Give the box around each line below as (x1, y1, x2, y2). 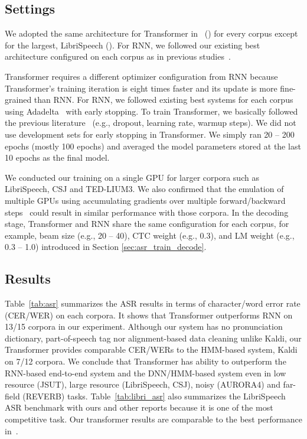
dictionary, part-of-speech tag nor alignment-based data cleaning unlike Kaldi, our (5, 331, 302, 344)
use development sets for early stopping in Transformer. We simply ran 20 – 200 (5, 128, 295, 140)
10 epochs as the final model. (5, 151, 110, 164)
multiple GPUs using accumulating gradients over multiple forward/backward (5, 194, 286, 206)
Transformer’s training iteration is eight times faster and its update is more (5, 82, 277, 94)
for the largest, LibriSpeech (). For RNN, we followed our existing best (5, 38, 260, 51)
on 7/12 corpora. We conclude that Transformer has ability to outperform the (5, 355, 286, 368)
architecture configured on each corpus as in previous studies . (5, 50, 231, 63)
